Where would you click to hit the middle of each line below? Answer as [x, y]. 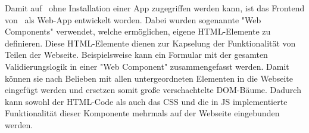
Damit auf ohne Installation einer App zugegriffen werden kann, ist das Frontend [155, 8]
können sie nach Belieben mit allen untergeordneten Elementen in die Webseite [149, 78]
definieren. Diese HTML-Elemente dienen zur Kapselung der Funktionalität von [150, 43]
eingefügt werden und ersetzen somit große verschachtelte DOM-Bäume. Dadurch [153, 90]
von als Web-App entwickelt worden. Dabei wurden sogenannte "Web [133, 19]
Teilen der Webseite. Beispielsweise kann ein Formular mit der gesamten [136, 55]
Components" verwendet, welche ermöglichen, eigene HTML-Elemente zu [138, 31]
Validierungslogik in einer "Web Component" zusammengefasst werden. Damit [147, 66]
